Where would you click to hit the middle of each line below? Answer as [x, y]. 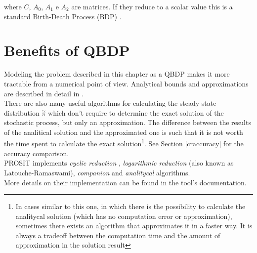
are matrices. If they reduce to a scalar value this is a [152, 6]
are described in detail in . [44, 93]
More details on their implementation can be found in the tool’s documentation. [125, 182]
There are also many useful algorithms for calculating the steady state [110, 103]
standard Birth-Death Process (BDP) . [63, 16]
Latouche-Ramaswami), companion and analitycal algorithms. [97, 172]
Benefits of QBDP [67, 50]
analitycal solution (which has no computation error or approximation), [124, 216]
